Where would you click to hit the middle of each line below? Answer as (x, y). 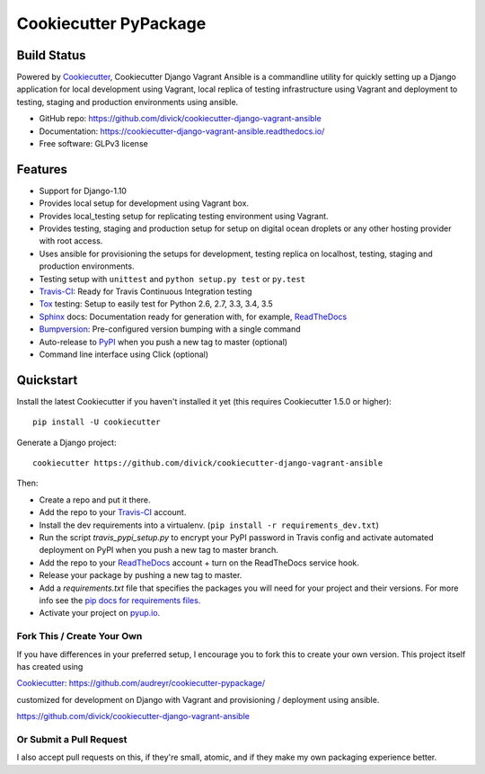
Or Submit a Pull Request (72, 739)
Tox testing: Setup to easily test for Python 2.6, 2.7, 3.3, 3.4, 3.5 (156, 304)
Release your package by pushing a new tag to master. (141, 575)
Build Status (51, 55)
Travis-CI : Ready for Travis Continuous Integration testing (145, 291)
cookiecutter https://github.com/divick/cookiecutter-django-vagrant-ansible (208, 463)
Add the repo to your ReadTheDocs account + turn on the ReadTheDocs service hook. (199, 563)
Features (42, 169)
